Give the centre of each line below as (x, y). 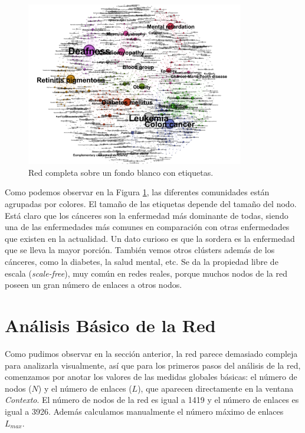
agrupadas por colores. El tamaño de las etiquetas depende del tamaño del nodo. (151, 204)
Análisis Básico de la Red (110, 325)
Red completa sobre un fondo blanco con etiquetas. (121, 172)
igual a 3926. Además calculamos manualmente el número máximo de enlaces (144, 411)
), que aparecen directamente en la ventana (216, 388)
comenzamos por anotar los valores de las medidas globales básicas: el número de (151, 377)
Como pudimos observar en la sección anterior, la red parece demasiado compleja (151, 353)
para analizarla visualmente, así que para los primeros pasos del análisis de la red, (153, 365)
